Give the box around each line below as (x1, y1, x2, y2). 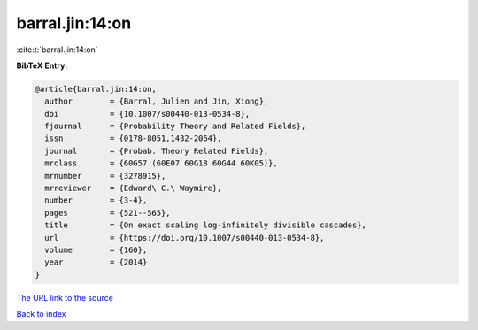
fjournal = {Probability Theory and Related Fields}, (44, 121, 306, 132)
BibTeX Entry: (16, 60, 68, 71)
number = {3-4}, (44, 196, 148, 205)
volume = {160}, (44, 245, 148, 255)
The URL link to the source (16, 292, 114, 303)
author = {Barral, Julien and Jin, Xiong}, (44, 96, 269, 106)
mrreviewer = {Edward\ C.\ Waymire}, (44, 183, 222, 194)
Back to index (16, 309, 66, 319)
